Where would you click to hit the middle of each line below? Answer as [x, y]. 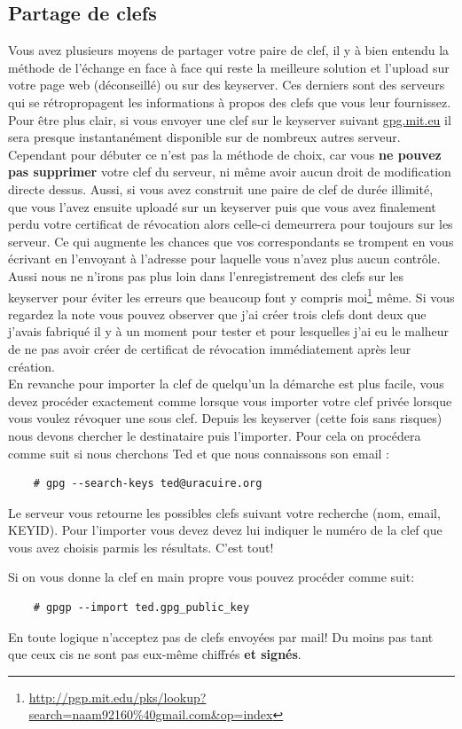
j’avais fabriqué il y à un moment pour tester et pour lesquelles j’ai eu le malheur [229, 331]
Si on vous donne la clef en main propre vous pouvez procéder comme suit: [211, 577]
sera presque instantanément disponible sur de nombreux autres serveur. [204, 137]
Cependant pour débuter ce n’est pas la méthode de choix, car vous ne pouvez [225, 154]
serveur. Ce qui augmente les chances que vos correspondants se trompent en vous [231, 241]
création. [31, 366]
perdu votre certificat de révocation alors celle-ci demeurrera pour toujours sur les [231, 224]
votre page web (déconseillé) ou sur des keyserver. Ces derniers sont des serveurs [227, 85]
